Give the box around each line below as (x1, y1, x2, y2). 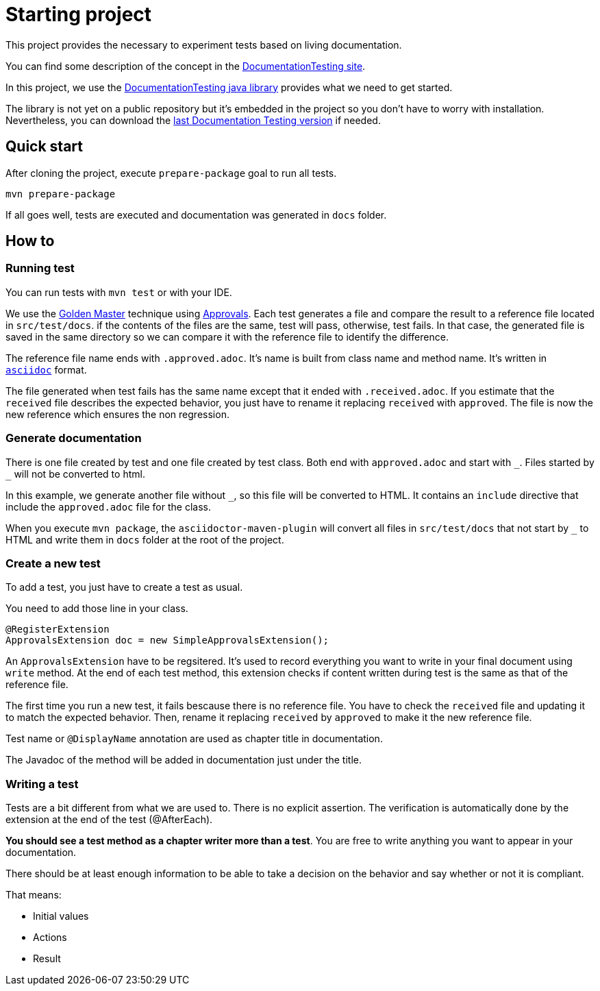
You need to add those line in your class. (5, 602, 188, 615)
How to (5, 232, 55, 250)
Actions (33, 931, 67, 944)
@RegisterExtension (5, 624, 110, 635)
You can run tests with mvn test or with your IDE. (5, 286, 232, 298)
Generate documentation (5, 431, 142, 445)
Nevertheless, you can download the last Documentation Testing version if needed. (5, 114, 381, 126)
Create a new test (5, 556, 101, 570)
